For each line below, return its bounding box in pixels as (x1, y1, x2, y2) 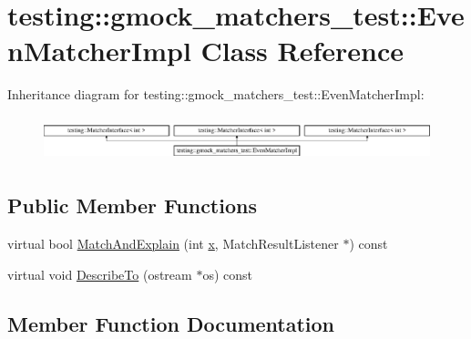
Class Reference (200, 32, 404, 69)
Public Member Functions (7, 191, 257, 220)
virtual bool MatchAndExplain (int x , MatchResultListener (7, 234, 339, 253)
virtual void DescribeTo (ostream (7, 264, 192, 283)
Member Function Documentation (7, 309, 335, 337)
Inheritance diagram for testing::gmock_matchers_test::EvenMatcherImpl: (7, 85, 425, 104)
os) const (202, 264, 252, 283)
